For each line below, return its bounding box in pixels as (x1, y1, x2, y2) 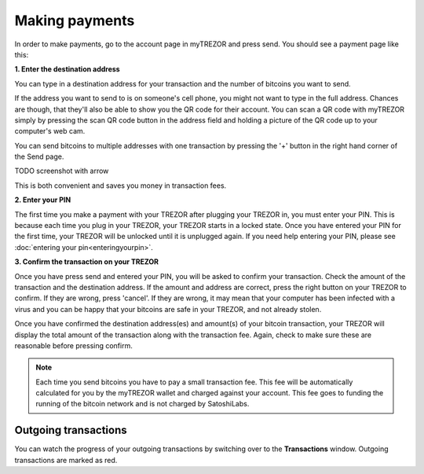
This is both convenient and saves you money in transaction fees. (14, 181, 227, 190)
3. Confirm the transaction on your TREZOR (14, 257, 159, 266)
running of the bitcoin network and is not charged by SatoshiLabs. (35, 399, 250, 409)
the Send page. (14, 152, 64, 161)
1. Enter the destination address (14, 64, 121, 74)
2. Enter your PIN (14, 195, 71, 204)
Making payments (14, 12, 135, 29)
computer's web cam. (14, 127, 86, 136)
